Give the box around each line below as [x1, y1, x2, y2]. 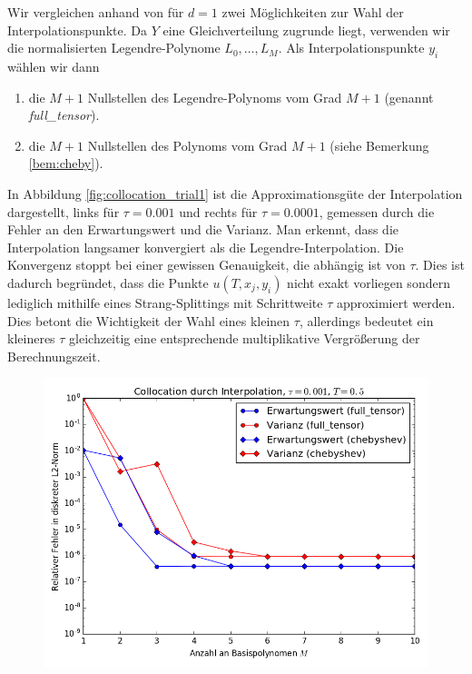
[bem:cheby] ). [28, 154, 103, 173]
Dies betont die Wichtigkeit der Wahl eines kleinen [7, 311, 290, 330]
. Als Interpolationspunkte [278, 38, 425, 57]
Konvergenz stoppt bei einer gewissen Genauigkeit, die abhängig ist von [7, 255, 406, 274]
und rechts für [179, 202, 258, 221]
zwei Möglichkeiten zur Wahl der [221, 3, 404, 21]
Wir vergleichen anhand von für [7, 3, 184, 21]
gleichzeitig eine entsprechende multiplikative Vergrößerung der [69, 329, 420, 348]
